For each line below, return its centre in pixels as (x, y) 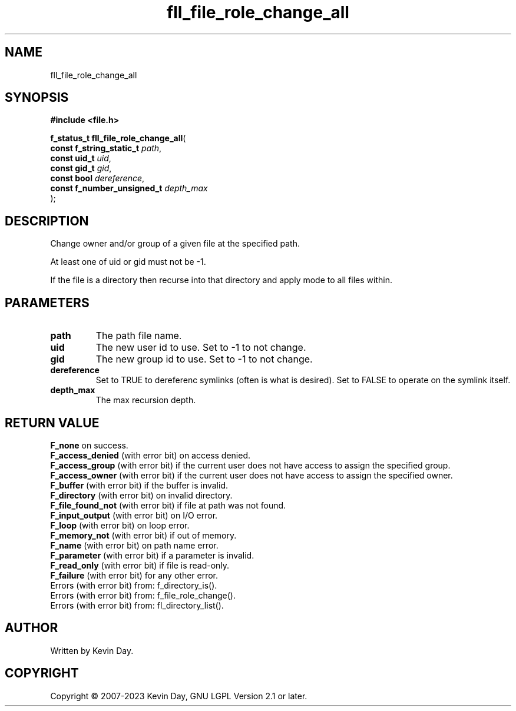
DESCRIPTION (47, 221)
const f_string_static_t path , (106, 148)
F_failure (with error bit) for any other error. (134, 575)
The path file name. (139, 336)
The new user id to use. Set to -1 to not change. (201, 348)
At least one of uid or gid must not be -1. (128, 262)
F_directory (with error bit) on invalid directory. (141, 495)
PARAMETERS (47, 303)
